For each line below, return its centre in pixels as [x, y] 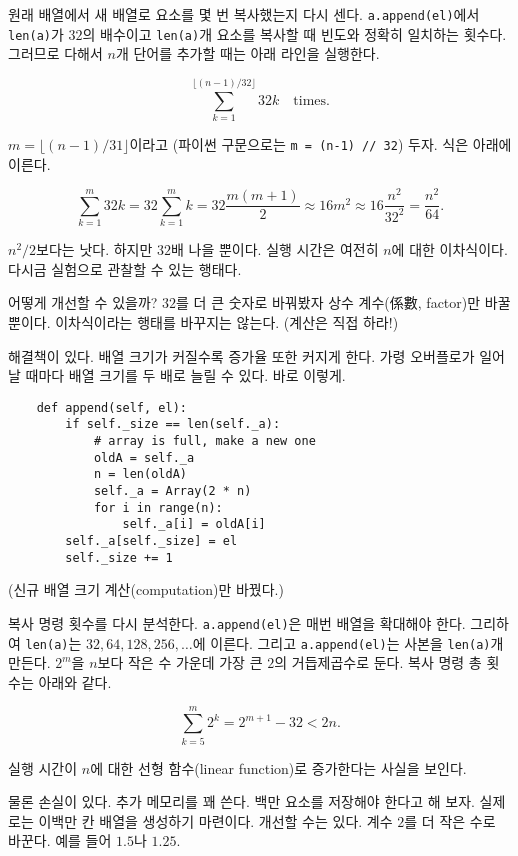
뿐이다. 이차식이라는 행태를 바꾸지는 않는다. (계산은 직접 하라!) [203, 322]
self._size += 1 [119, 557]
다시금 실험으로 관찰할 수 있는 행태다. [125, 268]
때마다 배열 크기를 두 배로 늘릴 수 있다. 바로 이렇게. [185, 375]
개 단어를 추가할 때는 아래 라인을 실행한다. [247, 53]
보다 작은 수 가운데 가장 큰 [180, 662]
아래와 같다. [75, 681]
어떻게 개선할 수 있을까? [83, 302]
